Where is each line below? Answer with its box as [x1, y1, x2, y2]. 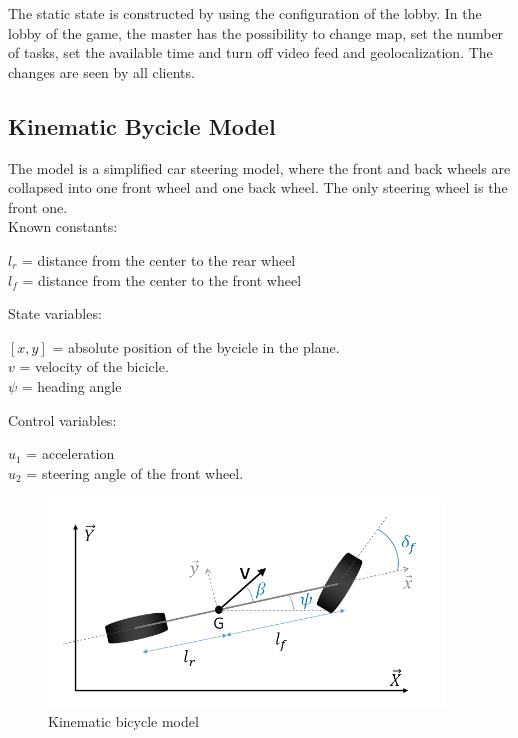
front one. [8, 196, 68, 217]
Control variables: [8, 409, 117, 430]
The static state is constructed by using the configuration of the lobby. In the [8, 3, 482, 23]
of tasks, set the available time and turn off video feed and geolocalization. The [8, 42, 493, 63]
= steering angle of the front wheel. [26, 462, 244, 483]
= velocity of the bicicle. [19, 356, 169, 377]
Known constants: [8, 216, 118, 237]
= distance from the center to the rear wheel [22, 249, 296, 270]
